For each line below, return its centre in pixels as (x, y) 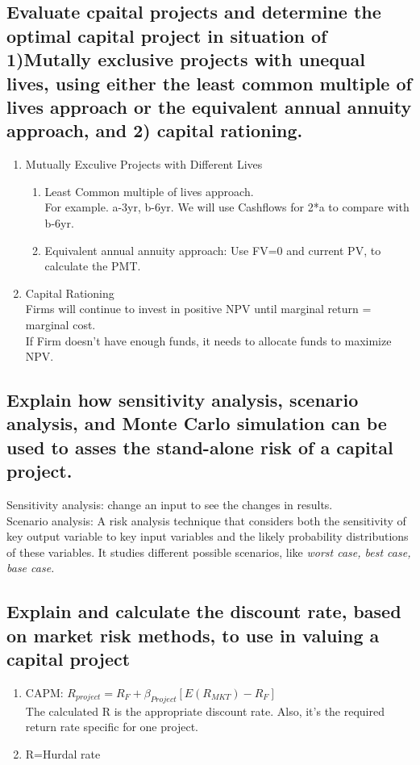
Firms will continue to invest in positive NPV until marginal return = (198, 309)
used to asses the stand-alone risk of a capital (200, 447)
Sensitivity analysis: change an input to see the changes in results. (170, 505)
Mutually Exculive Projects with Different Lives (144, 164)
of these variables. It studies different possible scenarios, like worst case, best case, (209, 552)
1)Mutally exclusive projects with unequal (186, 59)
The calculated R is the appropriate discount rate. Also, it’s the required (205, 711)
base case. (31, 568)
